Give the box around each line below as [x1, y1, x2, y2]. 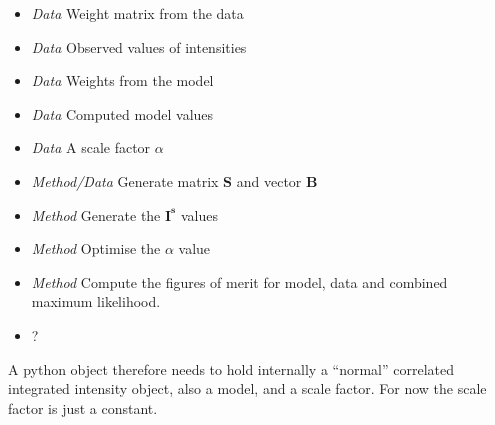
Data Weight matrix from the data [31, 3, 244, 23]
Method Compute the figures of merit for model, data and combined [31, 271, 448, 292]
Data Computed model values [31, 103, 214, 124]
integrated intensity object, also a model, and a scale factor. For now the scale [8, 378, 487, 399]
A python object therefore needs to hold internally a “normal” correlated [8, 358, 454, 379]
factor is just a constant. [8, 397, 158, 418]
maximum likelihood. [31, 291, 161, 312]
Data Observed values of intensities [31, 36, 247, 57]
